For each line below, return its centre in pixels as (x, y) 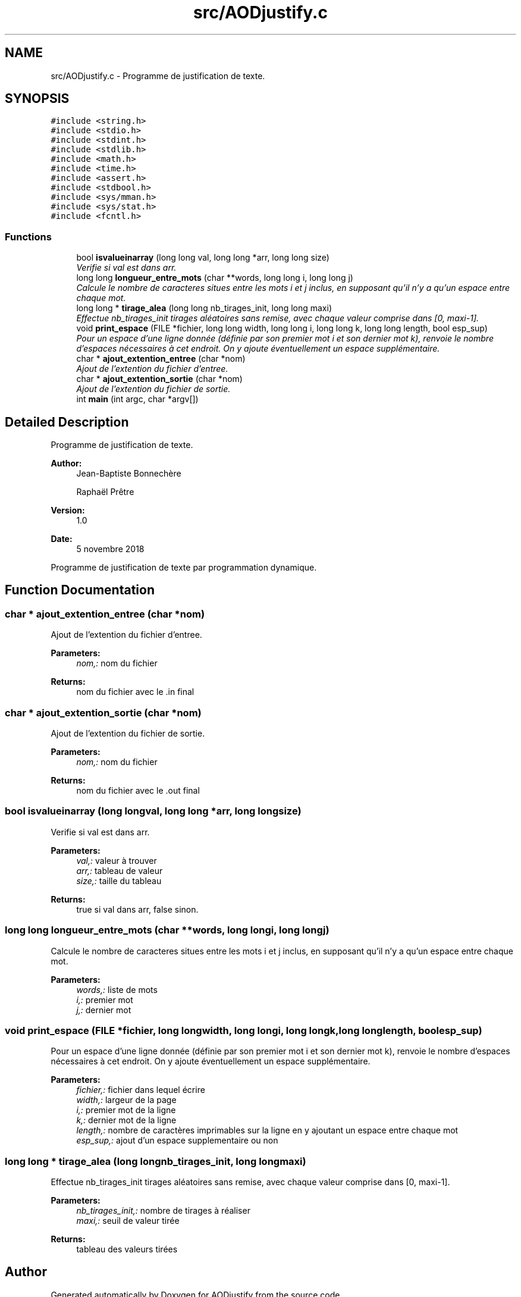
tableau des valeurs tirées (127, 1249)
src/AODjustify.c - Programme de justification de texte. (158, 76)
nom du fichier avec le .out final (138, 790)
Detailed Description (67, 422)
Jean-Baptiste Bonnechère (129, 474)
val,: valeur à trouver (117, 860)
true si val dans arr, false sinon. (137, 909)
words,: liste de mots (117, 989)
